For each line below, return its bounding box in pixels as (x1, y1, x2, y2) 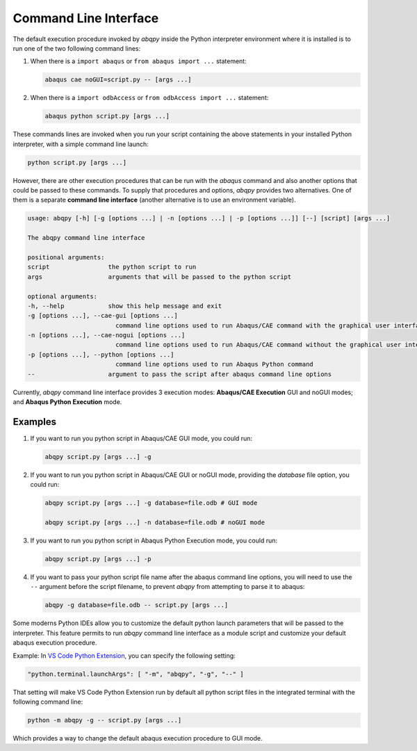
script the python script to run (27, 263, 197, 271)
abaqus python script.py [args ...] (44, 112, 170, 120)
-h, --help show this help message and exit (27, 302, 222, 309)
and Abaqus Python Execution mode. (13, 398, 122, 406)
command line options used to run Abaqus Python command (115, 360, 314, 369)
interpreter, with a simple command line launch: (13, 140, 149, 148)
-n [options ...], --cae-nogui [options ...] (27, 331, 186, 339)
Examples (13, 416, 57, 428)
